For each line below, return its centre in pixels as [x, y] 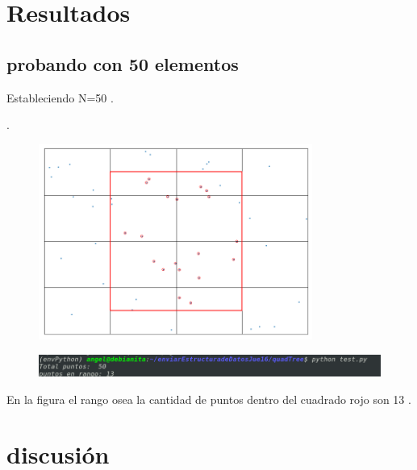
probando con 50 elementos [123, 63]
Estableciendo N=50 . [60, 97]
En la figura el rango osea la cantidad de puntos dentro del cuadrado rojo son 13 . [209, 399]
